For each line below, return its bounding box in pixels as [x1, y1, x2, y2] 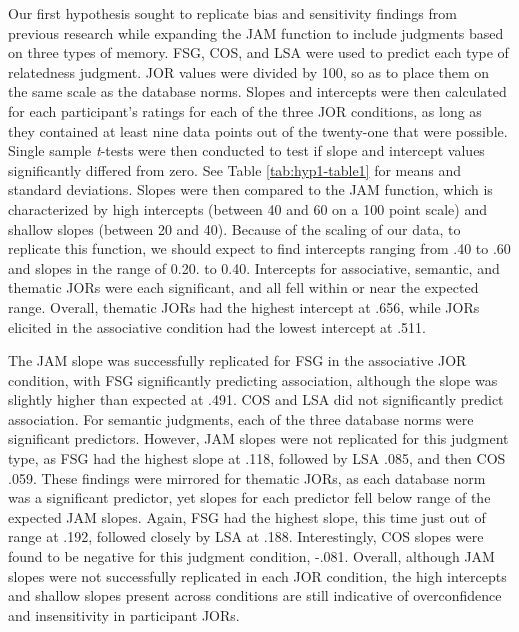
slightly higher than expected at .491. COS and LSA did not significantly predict [8, 389, 504, 410]
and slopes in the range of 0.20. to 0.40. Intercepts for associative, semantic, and [8, 257, 500, 278]
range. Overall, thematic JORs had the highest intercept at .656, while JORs [8, 296, 480, 317]
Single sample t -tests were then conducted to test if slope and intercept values [8, 140, 485, 161]
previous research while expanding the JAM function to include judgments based [8, 22, 504, 43]
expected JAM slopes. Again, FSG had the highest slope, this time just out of [8, 506, 486, 527]
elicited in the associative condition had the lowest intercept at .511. [8, 316, 426, 337]
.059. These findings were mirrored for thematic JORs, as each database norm [8, 467, 486, 488]
